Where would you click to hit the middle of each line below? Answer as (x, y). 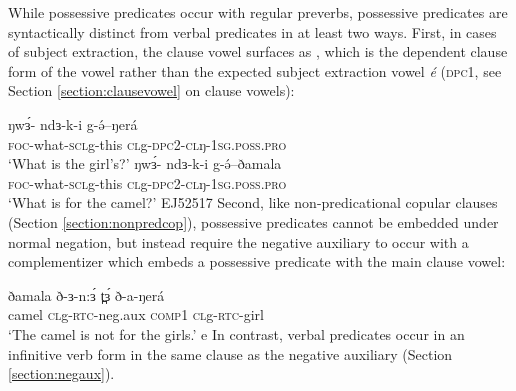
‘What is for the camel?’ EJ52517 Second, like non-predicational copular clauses (253, 202)
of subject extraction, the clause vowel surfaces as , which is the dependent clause (258, 51)
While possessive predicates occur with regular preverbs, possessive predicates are (258, 12)
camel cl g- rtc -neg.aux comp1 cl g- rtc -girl (136, 314)
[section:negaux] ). (61, 373)
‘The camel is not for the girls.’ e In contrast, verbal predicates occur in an (236, 333)
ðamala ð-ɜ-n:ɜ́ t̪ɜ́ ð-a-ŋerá (86, 294)
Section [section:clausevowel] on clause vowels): (151, 90)
